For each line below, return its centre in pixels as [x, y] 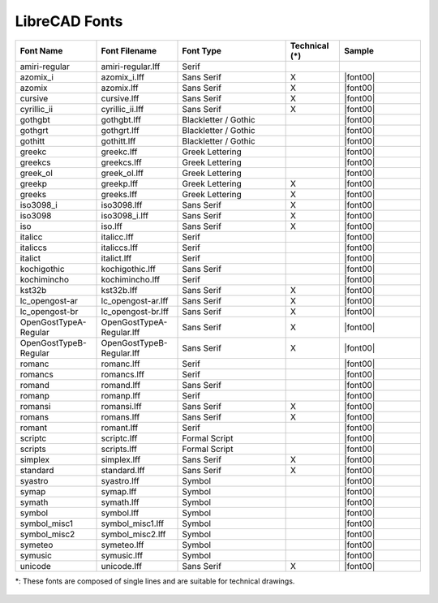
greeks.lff [119, 194]
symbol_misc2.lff [133, 534]
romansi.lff [121, 406]
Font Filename [129, 50]
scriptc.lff [119, 438]
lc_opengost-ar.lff [135, 300]
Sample [359, 50]
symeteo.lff [123, 545]
